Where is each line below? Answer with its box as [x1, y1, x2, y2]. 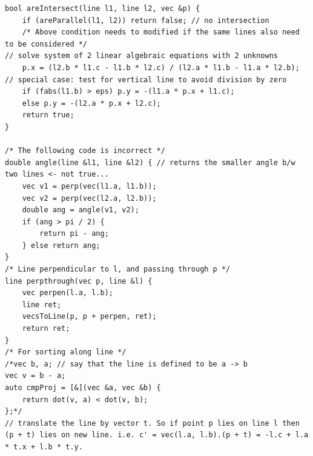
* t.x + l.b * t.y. [5, 442, 83, 451]
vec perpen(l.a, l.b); [22, 288, 113, 298]
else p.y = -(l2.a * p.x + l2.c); [22, 99, 161, 108]
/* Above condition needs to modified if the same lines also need [22, 28, 300, 37]
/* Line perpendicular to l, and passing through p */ [5, 265, 231, 274]
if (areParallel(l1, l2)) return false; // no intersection [22, 16, 269, 25]
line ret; [22, 300, 62, 309]
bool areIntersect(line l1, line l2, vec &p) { [5, 4, 200, 13]
